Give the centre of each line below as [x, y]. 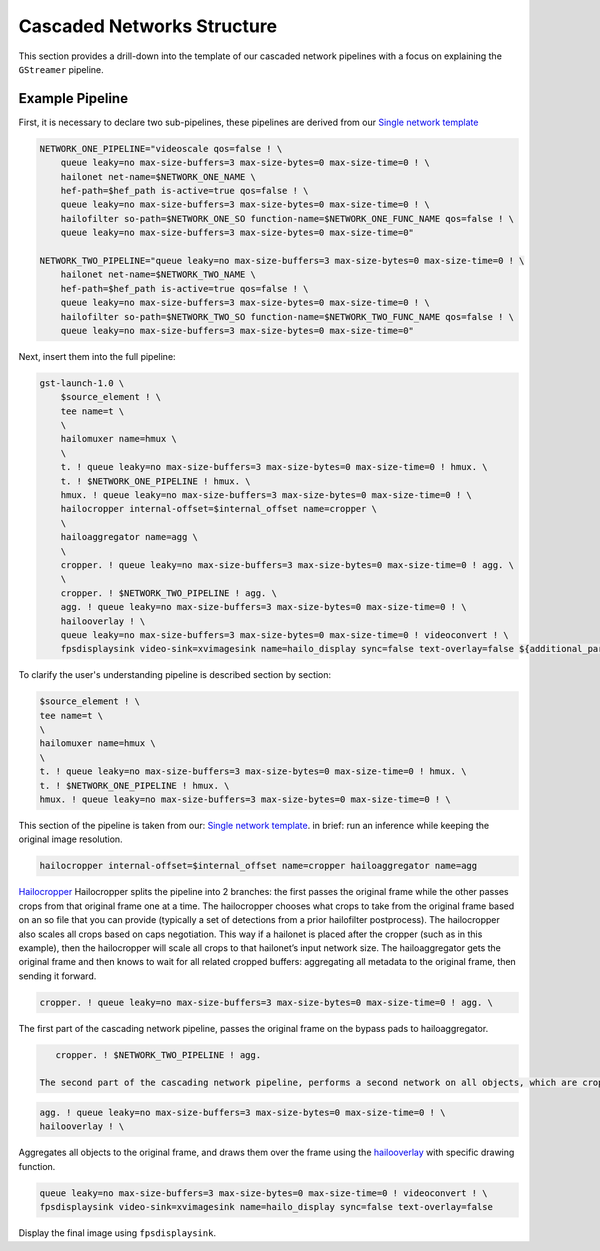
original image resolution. [71, 839]
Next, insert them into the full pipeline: [97, 356]
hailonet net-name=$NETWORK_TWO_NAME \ [158, 274]
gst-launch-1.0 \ [82, 383]
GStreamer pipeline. [61, 69]
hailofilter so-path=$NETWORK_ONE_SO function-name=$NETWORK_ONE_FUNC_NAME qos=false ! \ [287, 218]
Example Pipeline [73, 98]
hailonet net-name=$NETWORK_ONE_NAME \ [158, 176]
